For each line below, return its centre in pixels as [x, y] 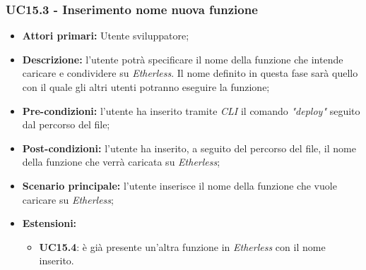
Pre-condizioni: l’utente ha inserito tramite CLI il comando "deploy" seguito [191, 110]
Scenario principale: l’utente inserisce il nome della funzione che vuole [179, 185]
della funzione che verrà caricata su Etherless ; [121, 162]
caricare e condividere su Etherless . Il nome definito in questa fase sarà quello [190, 73]
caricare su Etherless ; [68, 199]
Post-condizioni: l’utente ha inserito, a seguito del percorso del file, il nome [189, 148]
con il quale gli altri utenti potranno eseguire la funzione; [146, 87]
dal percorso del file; [66, 124]
